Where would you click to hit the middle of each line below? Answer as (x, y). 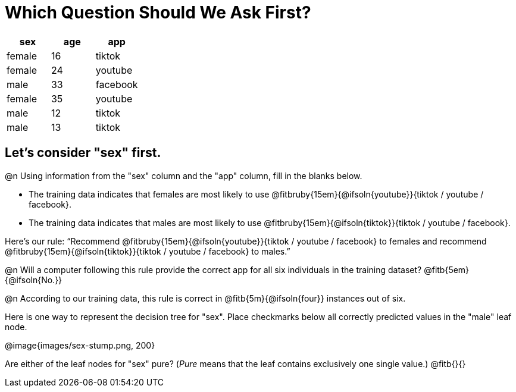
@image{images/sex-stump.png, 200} (80, 345)
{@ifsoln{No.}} (34, 280)
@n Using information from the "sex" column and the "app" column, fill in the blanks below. (184, 175)
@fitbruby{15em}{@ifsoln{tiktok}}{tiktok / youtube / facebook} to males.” (148, 251)
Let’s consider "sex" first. (83, 153)
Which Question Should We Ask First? (158, 12)
